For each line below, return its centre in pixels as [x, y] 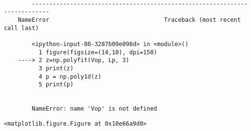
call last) [21, 28]
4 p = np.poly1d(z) [70, 76]
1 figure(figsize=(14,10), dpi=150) [98, 52]
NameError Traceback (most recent [129, 20]
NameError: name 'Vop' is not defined [94, 109]
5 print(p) [56, 85]
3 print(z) [56, 68]
